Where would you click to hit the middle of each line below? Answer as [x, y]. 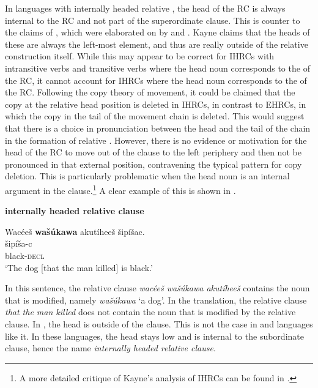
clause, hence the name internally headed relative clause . [110, 348]
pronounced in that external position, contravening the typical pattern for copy [153, 164]
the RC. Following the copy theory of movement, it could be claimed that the [150, 92]
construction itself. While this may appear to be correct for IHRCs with [140, 56]
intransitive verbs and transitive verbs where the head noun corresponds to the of [157, 68]
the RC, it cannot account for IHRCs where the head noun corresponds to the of [156, 80]
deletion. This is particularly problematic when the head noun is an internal [147, 176]
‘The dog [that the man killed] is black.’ [79, 267]
